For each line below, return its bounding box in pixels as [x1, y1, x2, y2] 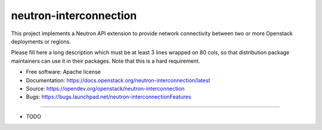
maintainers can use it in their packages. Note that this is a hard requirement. [11, 57, 200, 64]
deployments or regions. [11, 38, 72, 45]
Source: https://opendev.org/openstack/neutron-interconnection [26, 85, 185, 92]
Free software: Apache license [26, 69, 101, 76]
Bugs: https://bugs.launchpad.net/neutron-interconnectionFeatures [26, 93, 191, 101]
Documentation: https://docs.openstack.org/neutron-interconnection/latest [26, 76, 210, 83]
